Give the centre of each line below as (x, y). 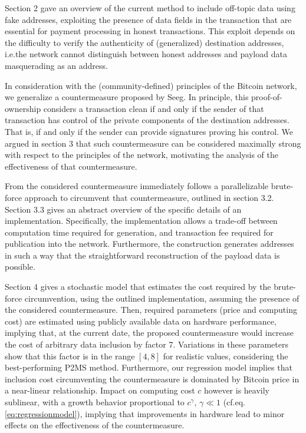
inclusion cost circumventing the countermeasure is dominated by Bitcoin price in (152, 379)
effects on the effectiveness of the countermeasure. (95, 425)
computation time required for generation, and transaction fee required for (139, 232)
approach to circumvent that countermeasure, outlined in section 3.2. (149, 197)
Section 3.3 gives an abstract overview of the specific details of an (123, 209)
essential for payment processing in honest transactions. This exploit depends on (150, 31)
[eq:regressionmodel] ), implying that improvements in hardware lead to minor (145, 413)
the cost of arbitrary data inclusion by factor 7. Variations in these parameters (147, 344)
